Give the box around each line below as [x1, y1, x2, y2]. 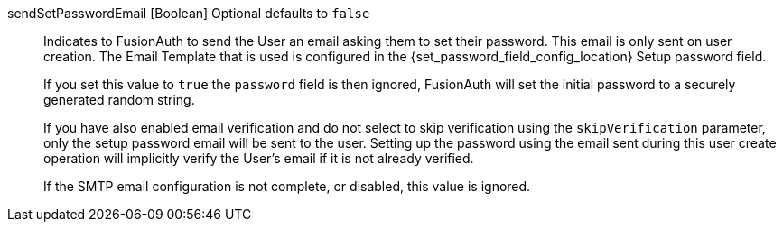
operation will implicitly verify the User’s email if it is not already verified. [43, 151, 474, 166]
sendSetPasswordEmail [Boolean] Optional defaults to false [7, 5, 370, 21]
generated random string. [43, 92, 195, 107]
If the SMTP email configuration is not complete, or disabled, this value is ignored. [43, 179, 531, 194]
